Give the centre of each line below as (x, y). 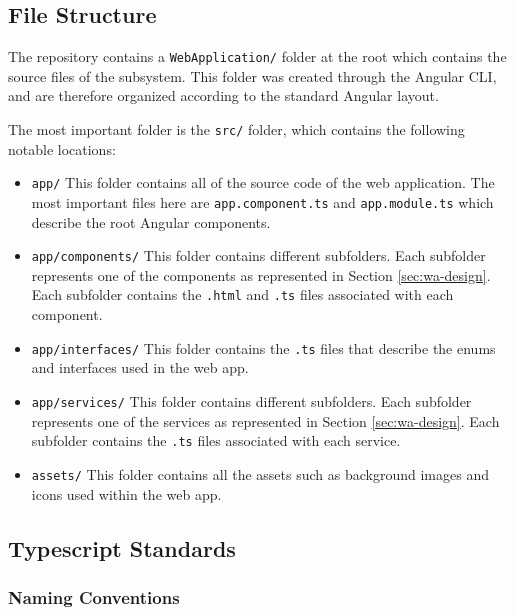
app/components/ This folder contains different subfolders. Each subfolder (258, 255)
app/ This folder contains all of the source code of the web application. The (263, 182)
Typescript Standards (122, 547)
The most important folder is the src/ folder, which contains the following (236, 129)
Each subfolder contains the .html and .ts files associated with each (242, 294)
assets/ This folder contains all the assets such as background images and (260, 473)
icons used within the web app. (126, 493)
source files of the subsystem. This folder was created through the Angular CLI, (252, 75)
